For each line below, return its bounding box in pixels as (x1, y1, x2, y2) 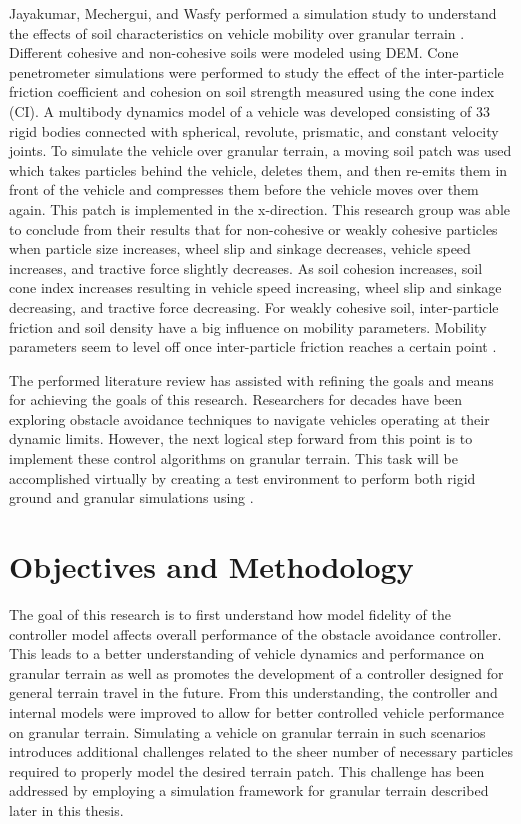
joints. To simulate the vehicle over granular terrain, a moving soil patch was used (9, 140, 512, 161)
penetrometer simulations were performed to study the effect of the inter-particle (9, 61, 504, 82)
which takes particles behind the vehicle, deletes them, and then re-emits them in (9, 159, 508, 180)
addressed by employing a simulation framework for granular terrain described (9, 780, 489, 801)
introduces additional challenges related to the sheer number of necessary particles (9, 741, 513, 762)
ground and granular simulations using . (9, 487, 254, 508)
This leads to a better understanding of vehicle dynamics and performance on (9, 643, 485, 664)
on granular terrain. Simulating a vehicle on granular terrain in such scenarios (9, 721, 486, 742)
